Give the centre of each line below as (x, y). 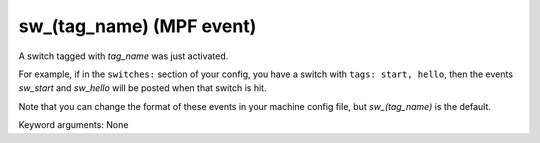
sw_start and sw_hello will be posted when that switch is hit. (142, 88)
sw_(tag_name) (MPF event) (137, 26)
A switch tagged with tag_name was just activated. (123, 56)
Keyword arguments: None (73, 125)
